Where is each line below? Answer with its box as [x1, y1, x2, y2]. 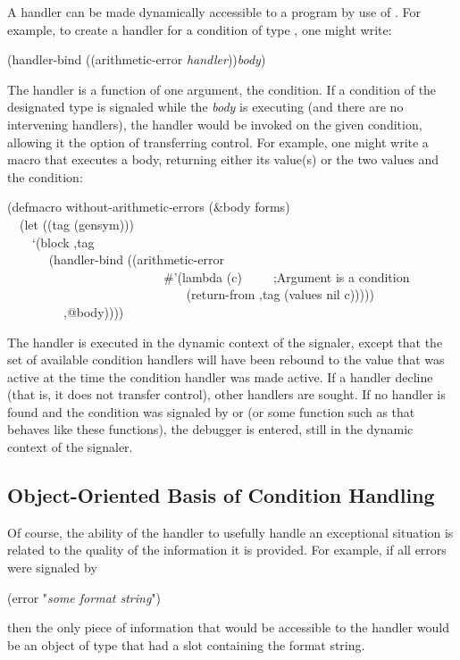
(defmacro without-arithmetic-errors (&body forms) [7, 197, 290, 216]
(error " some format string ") [7, 588, 162, 606]
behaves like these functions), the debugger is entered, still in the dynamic [7, 420, 414, 439]
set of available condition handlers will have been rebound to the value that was [7, 350, 445, 369]
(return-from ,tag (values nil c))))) [186, 285, 374, 304]
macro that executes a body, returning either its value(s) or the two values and [7, 150, 439, 169]
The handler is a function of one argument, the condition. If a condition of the [7, 79, 437, 98]
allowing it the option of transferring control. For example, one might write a [7, 132, 429, 151]
